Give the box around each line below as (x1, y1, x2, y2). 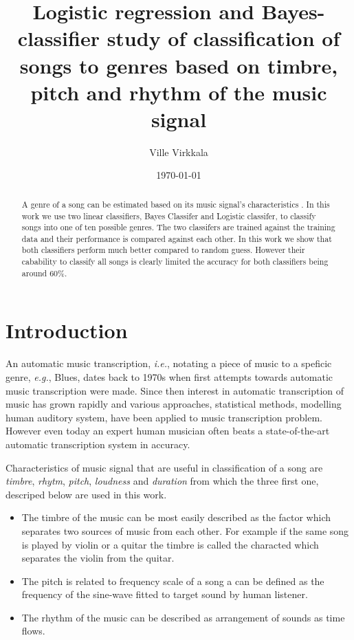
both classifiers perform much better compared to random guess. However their (21, 244, 305, 256)
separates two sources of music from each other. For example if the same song (21, 523, 349, 538)
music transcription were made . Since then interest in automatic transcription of (5, 383, 344, 397)
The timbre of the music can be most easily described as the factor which (21, 510, 331, 525)
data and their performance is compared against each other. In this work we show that (21, 232, 332, 244)
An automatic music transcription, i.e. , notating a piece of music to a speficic (5, 356, 332, 371)
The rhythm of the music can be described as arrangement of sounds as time (21, 610, 345, 624)
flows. (21, 624, 45, 638)
